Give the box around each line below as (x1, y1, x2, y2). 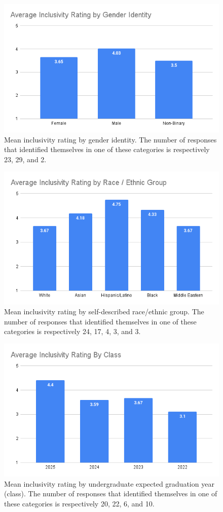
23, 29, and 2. (4, 154, 47, 164)
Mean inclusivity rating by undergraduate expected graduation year (4, 478, 214, 489)
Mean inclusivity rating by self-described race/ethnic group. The (4, 306, 204, 317)
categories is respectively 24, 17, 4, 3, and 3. (4, 326, 141, 337)
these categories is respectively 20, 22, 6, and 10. (4, 498, 155, 508)
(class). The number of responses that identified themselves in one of (4, 488, 217, 499)
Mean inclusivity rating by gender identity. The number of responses (4, 134, 217, 144)
